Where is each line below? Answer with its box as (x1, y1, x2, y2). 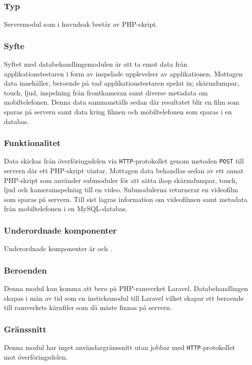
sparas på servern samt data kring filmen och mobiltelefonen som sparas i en (4, 107, 232, 116)
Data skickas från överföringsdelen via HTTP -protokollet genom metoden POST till (4, 156, 244, 166)
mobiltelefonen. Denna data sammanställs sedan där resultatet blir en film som (4, 97, 239, 107)
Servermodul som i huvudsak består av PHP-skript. (4, 19, 158, 29)
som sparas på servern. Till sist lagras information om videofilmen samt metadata (4, 194, 248, 204)
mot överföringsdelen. (4, 351, 68, 362)
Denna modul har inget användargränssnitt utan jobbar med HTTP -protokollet (4, 342, 235, 352)
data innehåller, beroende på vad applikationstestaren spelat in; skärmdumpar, (4, 78, 239, 88)
